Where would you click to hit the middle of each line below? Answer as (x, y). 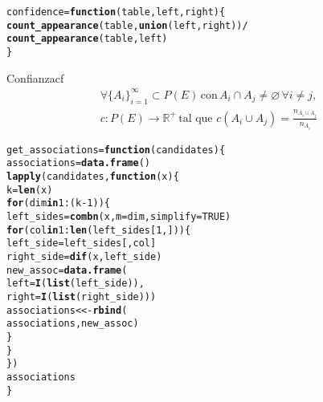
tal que (196, 118)
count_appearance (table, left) (87, 39)
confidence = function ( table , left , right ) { (116, 12)
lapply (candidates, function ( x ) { (93, 177)
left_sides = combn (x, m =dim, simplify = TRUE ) (119, 217)
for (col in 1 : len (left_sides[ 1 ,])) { (99, 230)
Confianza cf (35, 77)
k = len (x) (30, 190)
